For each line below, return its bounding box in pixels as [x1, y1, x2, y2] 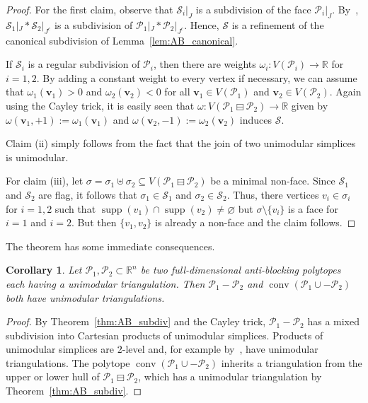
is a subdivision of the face [195, 2, 311, 16]
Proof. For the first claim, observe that [6, 2, 173, 16]
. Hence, [184, 17, 219, 32]
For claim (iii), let [6, 173, 84, 188]
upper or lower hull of [6, 369, 100, 384]
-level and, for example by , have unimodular [122, 341, 318, 356]
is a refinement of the [231, 17, 324, 32]
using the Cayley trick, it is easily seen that [6, 98, 195, 112]
